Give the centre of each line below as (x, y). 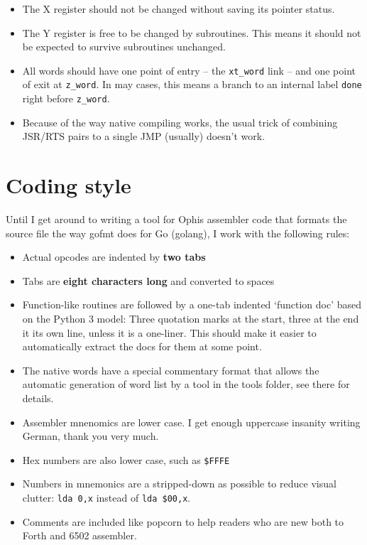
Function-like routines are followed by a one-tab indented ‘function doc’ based (192, 304)
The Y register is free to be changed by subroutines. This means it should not (192, 32)
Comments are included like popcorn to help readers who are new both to (183, 521)
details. (38, 398)
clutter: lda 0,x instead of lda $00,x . (106, 498)
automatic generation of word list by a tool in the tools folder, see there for (186, 384)
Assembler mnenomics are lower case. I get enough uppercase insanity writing (191, 422)
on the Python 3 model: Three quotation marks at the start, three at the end (191, 319)
